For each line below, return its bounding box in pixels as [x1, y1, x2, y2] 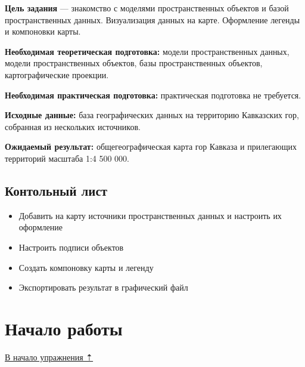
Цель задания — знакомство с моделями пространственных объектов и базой [5, 2, 289, 14]
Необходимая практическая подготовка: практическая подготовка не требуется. [5, 88, 301, 101]
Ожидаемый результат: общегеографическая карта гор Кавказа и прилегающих [5, 140, 297, 153]
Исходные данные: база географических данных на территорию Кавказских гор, [5, 109, 299, 121]
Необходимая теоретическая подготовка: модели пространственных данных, [5, 45, 290, 57]
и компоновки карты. [5, 25, 81, 38]
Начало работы [5, 316, 123, 340]
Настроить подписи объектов [18, 240, 124, 253]
